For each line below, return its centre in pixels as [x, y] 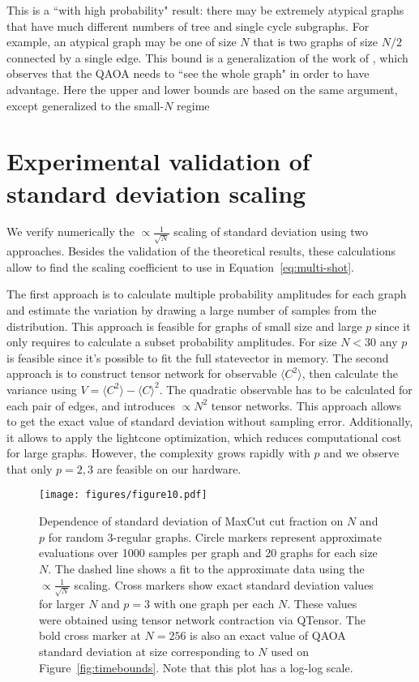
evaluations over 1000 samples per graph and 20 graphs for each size [208, 553]
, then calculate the [350, 373]
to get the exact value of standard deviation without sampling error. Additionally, [210, 421]
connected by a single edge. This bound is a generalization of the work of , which [207, 57]
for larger [62, 604]
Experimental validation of [158, 161]
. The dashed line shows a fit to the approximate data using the [206, 568]
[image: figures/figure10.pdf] [123, 495]
